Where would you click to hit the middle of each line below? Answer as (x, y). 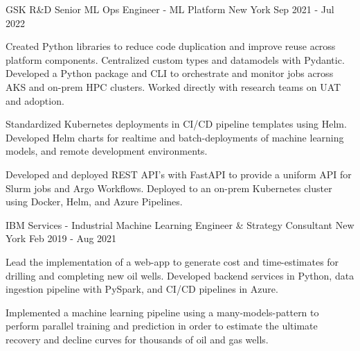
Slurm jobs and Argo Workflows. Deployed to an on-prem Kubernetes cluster (169, 188)
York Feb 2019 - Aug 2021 (61, 238)
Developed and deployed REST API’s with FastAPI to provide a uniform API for (179, 174)
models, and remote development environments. (107, 151)
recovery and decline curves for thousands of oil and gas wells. (137, 339)
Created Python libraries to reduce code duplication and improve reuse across (171, 46)
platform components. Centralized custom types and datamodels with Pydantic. (175, 59)
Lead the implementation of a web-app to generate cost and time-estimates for (172, 261)
